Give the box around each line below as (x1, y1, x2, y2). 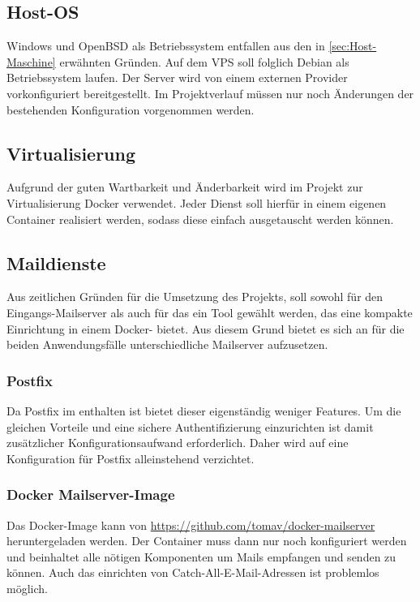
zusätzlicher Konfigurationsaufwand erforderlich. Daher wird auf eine (6, 434, 349, 451)
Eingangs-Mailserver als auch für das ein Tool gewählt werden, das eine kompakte (6, 303, 413, 320)
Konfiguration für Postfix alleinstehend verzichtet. (6, 449, 255, 467)
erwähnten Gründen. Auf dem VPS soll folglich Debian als (59, 53, 349, 70)
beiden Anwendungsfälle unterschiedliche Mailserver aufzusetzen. (6, 336, 328, 353)
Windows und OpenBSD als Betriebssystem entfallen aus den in (6, 37, 325, 54)
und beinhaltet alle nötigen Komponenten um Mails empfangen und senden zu (6, 548, 396, 565)
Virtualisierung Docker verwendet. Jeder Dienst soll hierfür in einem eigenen (6, 194, 387, 211)
